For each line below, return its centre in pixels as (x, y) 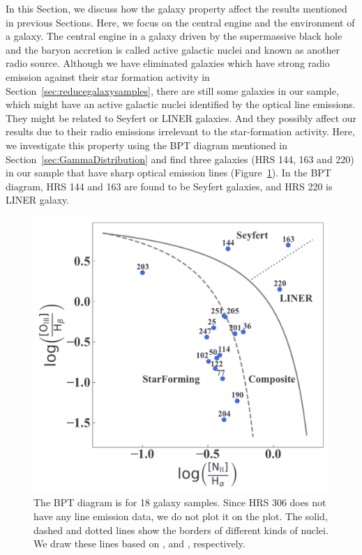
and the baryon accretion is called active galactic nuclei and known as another (173, 49)
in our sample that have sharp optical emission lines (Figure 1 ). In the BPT (168, 173)
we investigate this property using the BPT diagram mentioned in (147, 145)
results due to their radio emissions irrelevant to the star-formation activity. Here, (180, 131)
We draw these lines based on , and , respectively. (139, 543)
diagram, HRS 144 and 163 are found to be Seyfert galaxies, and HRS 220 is (169, 186)
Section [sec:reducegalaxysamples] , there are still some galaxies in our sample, (172, 90)
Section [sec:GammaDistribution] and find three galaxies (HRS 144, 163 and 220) (180, 159)
